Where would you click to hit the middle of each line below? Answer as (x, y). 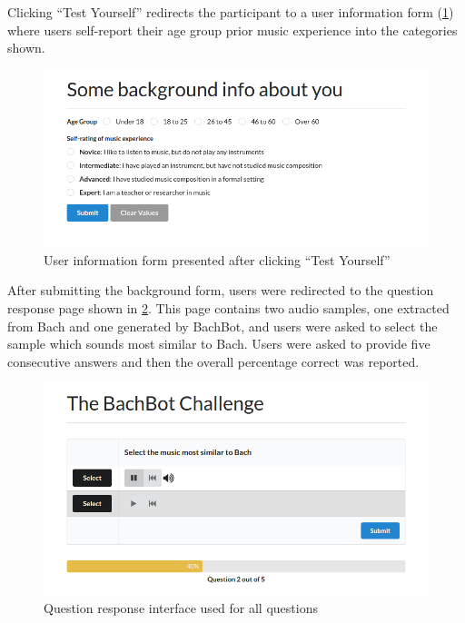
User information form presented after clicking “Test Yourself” (217, 259)
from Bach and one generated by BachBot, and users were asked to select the (223, 326)
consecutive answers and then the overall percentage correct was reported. (213, 361)
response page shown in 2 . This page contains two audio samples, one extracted (228, 308)
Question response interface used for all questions (181, 608)
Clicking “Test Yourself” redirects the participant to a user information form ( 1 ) (231, 12)
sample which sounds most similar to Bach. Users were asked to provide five (219, 344)
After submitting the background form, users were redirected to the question (221, 290)
